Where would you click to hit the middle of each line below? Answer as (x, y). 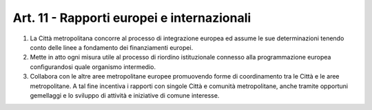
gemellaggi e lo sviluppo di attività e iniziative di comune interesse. (125, 95)
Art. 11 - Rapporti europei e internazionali (132, 18)
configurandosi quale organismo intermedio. (93, 67)
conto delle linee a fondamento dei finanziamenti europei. (112, 47)
